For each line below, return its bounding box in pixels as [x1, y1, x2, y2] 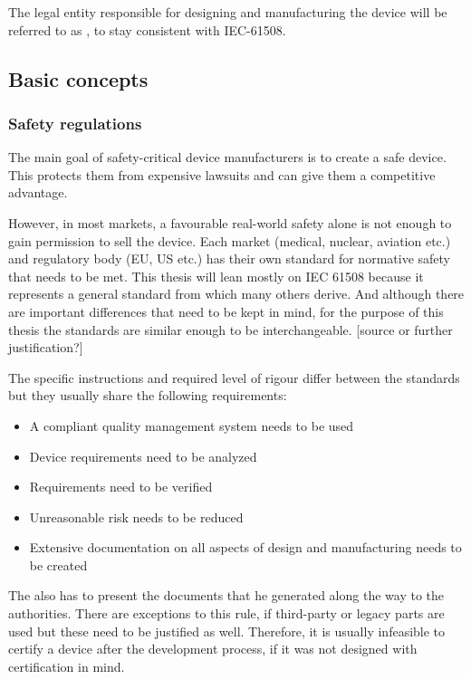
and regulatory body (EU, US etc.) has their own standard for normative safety [8, 249, 450, 268]
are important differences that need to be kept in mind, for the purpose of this [8, 301, 444, 320]
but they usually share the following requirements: [8, 386, 287, 405]
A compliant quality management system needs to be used [29, 416, 354, 435]
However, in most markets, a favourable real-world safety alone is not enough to [8, 213, 452, 232]
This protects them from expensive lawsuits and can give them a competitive [8, 165, 436, 184]
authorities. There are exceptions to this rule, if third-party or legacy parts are [8, 604, 445, 623]
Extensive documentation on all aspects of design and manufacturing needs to [29, 538, 462, 557]
